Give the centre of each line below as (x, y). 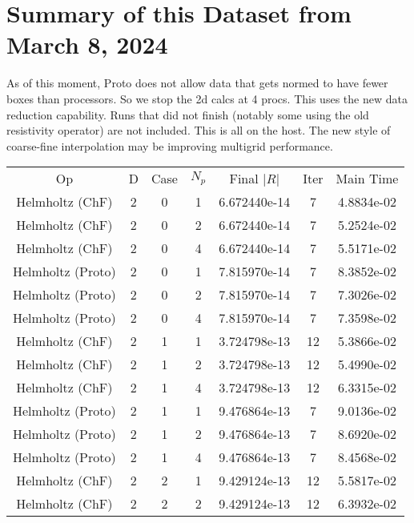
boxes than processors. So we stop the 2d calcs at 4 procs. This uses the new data (207, 98)
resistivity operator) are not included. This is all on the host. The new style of (199, 130)
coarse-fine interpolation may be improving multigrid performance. (170, 145)
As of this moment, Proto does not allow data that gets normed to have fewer (197, 83)
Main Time (367, 179)
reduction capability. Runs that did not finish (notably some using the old (188, 114)
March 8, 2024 (87, 44)
